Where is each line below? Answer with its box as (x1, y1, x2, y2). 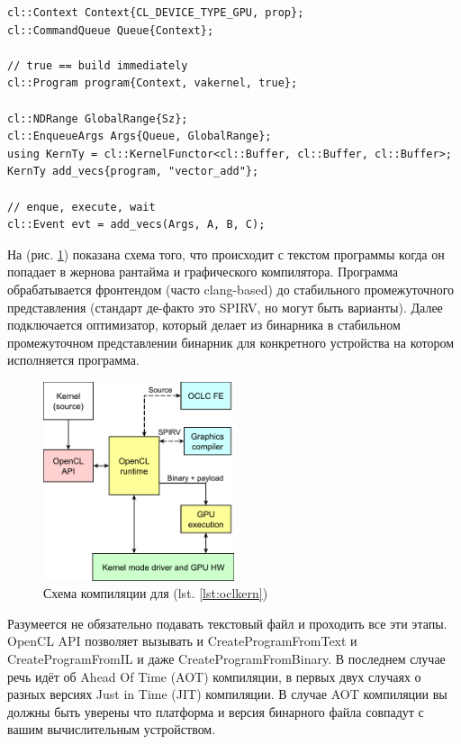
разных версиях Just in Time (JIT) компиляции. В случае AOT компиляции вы (7, 685, 447, 703)
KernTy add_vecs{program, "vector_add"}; (7, 165, 259, 178)
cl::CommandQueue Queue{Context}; (7, 23, 214, 37)
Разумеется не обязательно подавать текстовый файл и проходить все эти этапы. (7, 613, 447, 632)
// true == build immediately (7, 59, 188, 72)
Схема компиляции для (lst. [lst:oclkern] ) (43, 584, 268, 603)
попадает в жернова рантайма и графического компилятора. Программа (7, 262, 398, 281)
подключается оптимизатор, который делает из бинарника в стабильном (7, 315, 401, 334)
